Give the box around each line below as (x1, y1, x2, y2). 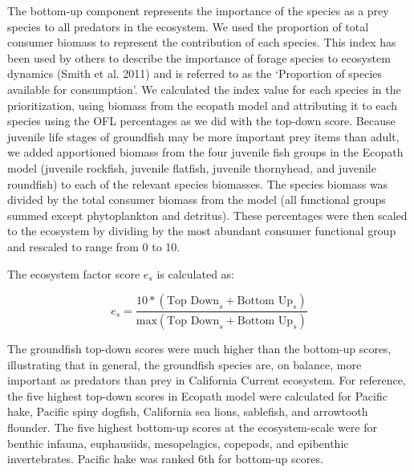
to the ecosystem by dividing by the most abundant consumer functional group (7, 222, 396, 239)
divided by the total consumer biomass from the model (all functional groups (7, 191, 386, 208)
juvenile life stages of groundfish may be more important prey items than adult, (7, 128, 400, 144)
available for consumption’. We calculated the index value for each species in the (7, 80, 401, 97)
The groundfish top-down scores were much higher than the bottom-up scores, (7, 340, 392, 356)
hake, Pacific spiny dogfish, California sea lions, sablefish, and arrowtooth (7, 403, 368, 420)
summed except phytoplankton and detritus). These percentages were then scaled (7, 206, 408, 223)
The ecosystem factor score (7, 265, 140, 282)
